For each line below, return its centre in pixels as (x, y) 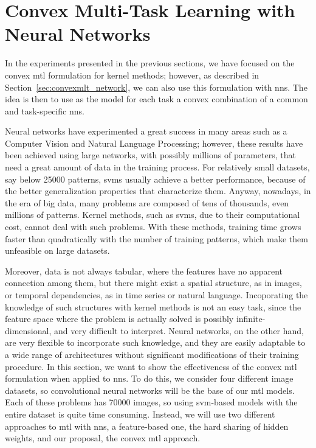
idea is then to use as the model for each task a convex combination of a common (156, 99)
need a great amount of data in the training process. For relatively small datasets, (157, 167)
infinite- (251, 319)
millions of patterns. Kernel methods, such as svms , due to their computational (153, 215)
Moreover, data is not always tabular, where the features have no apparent (144, 271)
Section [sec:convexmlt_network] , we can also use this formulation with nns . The (156, 87)
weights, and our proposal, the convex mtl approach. (103, 438)
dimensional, (28, 330)
